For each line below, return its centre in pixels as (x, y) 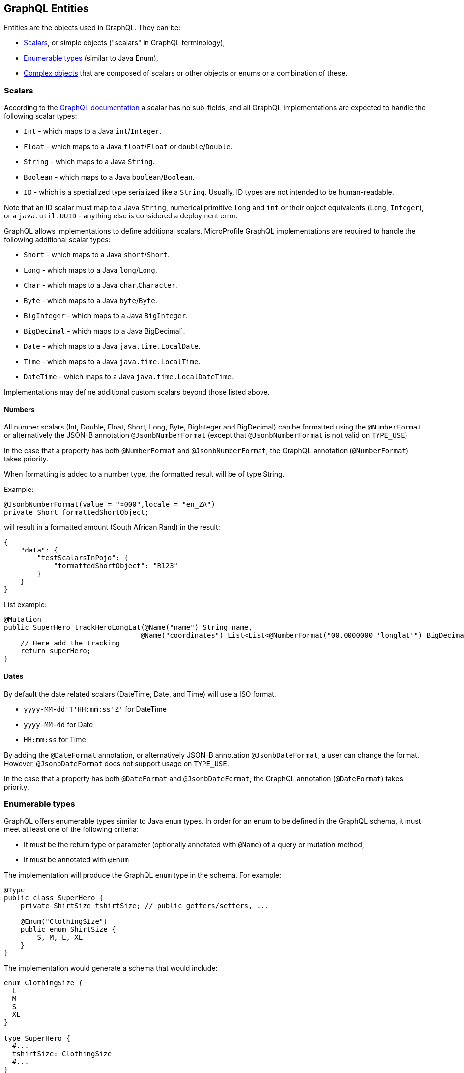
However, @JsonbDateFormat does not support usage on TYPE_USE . (116, 763)
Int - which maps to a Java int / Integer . (93, 131)
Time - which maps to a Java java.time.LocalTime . (112, 362)
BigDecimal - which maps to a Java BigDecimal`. (104, 331)
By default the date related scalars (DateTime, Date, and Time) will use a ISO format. (140, 694)
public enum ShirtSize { (68, 930)
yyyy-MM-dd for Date (58, 724)
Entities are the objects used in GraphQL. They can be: (92, 28)
